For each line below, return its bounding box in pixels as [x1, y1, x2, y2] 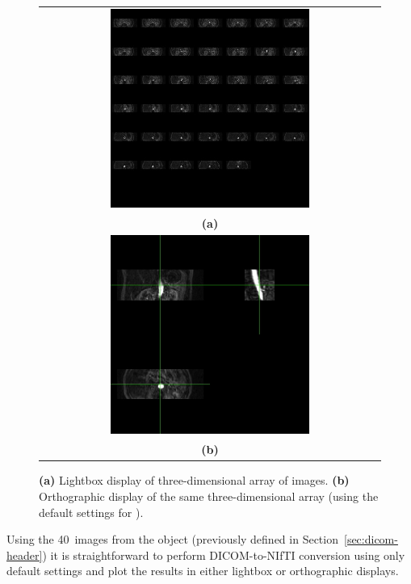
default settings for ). [39, 503, 144, 520]
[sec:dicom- [343, 531, 398, 548]
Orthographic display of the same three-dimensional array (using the [39, 487, 379, 504]
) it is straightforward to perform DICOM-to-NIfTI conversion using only [42, 546, 405, 563]
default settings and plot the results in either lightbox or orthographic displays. [6, 562, 399, 579]
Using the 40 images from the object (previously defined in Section [6, 531, 338, 548]
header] [6, 546, 43, 563]
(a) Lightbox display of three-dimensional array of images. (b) [39, 472, 350, 489]
